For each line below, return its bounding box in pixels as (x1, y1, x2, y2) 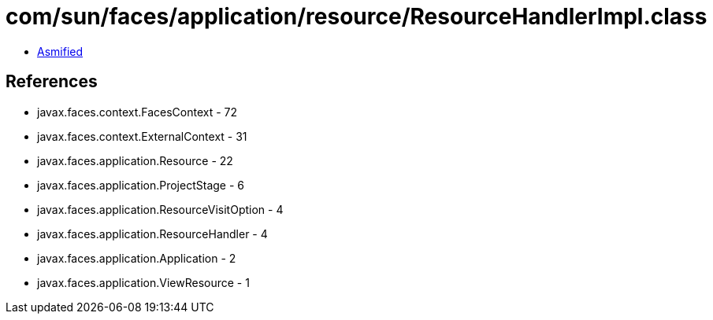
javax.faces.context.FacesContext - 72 (37, 105, 238, 119)
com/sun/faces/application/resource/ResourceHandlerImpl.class (6, 3, 707, 30)
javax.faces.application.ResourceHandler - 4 (37, 226, 268, 241)
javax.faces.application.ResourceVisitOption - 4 (37, 202, 284, 216)
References (6, 72, 98, 92)
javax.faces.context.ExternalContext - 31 (37, 129, 247, 143)
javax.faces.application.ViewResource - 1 (37, 275, 250, 289)
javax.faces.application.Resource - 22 (37, 153, 233, 167)
